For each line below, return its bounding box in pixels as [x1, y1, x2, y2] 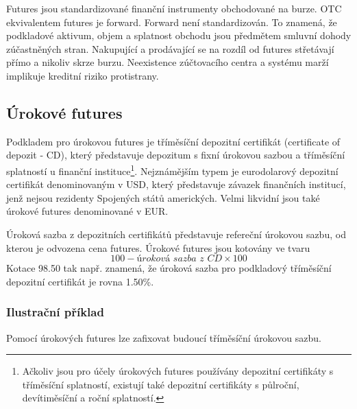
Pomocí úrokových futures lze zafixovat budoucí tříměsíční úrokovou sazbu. [6, 330, 321, 344]
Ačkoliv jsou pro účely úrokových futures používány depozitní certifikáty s [22, 364, 334, 378]
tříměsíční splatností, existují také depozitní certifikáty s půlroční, [22, 377, 299, 391]
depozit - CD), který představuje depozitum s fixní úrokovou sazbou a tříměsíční [6, 148, 345, 162]
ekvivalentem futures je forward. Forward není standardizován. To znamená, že [6, 14, 337, 29]
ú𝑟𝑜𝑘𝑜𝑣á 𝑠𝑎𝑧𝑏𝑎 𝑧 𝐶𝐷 [136, 254, 223, 264]
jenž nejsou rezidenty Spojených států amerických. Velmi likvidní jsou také [6, 190, 320, 204]
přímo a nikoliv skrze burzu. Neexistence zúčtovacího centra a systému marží [6, 55, 329, 69]
